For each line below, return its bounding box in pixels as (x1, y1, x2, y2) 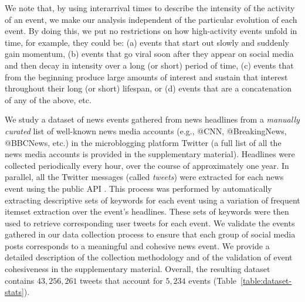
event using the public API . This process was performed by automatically (5, 182, 272, 194)
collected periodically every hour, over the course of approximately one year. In (5, 159, 289, 171)
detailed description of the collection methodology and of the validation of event (5, 251, 293, 263)
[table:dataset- (240, 274, 292, 286)
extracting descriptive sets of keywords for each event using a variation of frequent (5, 194, 300, 206)
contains (5, 274, 35, 286)
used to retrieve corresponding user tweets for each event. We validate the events (5, 216, 295, 229)
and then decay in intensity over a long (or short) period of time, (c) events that (5, 59, 294, 71)
